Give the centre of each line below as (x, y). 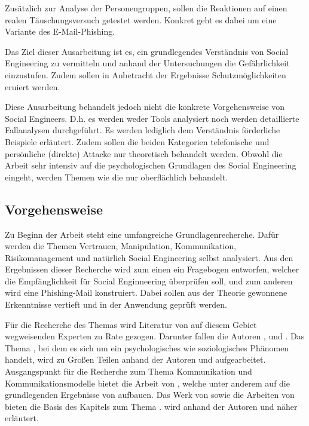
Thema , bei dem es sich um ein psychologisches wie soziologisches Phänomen (147, 347)
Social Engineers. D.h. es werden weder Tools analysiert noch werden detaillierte (152, 118)
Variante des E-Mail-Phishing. (60, 31)
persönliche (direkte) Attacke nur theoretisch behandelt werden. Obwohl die (144, 153)
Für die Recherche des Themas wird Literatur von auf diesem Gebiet (131, 324)
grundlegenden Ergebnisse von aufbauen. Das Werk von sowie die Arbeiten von (150, 395)
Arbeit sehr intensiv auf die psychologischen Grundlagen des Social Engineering (151, 165)
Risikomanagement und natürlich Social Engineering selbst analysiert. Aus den (149, 257)
